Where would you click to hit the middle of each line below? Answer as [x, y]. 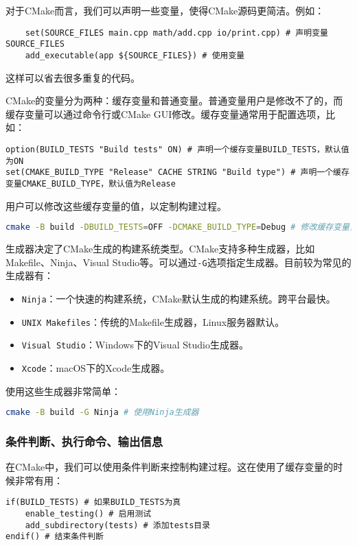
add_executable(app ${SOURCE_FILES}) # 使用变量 [135, 55]
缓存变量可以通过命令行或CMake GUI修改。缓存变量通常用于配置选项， [166, 114]
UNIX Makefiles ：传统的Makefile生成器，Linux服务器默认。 [153, 321]
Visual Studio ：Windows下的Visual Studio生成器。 [135, 345]
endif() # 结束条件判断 [55, 537]
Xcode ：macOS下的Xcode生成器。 [96, 367]
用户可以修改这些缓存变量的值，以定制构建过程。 [116, 205]
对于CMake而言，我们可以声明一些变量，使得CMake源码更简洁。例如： [165, 10]
